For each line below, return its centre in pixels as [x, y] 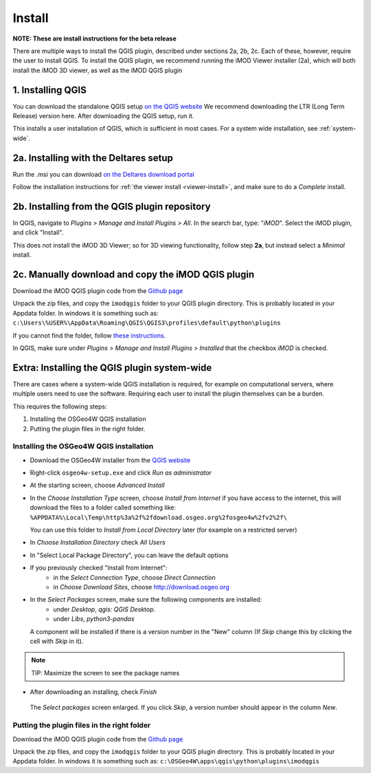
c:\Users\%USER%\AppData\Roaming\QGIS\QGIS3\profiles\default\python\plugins [147, 323]
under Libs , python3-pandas [94, 619]
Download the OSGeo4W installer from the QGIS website [110, 460]
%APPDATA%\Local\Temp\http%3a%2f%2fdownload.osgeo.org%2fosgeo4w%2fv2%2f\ [159, 517]
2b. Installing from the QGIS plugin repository [112, 206]
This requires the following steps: [60, 406]
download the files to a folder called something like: [103, 508]
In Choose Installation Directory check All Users [98, 543]
